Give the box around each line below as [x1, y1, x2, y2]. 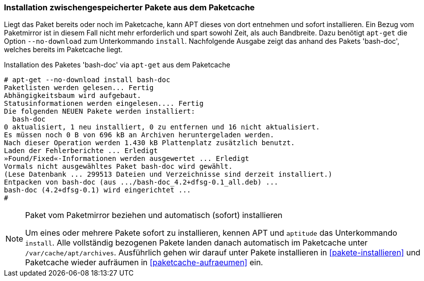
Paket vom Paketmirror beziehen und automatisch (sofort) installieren [25, 210, 283, 220]
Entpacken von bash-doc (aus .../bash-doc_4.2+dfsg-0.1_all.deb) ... [4, 178, 279, 187]
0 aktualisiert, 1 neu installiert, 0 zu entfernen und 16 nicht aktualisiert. [4, 123, 320, 131]
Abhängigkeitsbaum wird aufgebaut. [4, 92, 141, 100]
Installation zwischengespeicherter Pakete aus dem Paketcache [4, 2, 255, 12]
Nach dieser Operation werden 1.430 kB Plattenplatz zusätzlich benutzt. [4, 139, 295, 147]
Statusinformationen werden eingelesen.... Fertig [4, 99, 204, 108]
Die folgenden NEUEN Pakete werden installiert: [4, 107, 195, 116]
